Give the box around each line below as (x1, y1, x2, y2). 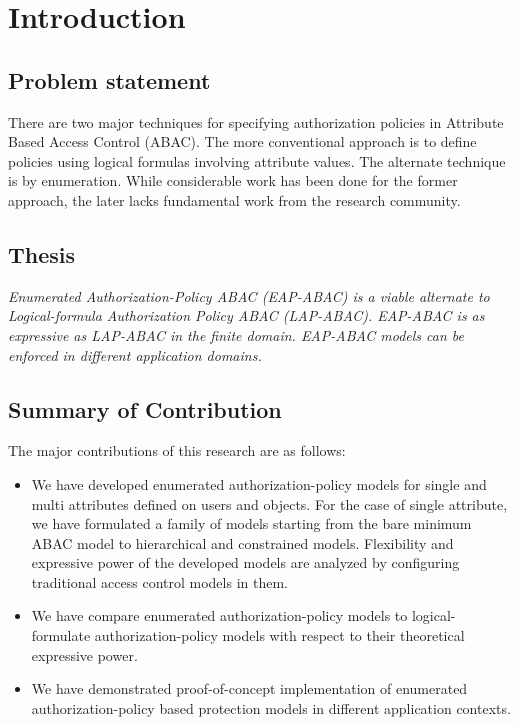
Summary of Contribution (8, 393, 282, 424)
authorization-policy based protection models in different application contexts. (31, 697, 511, 718)
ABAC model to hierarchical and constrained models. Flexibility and (31, 532, 454, 553)
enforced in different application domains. (8, 344, 262, 365)
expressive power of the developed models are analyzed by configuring (31, 552, 460, 573)
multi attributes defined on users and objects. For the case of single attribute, (31, 493, 508, 514)
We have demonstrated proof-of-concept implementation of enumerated (31, 678, 468, 699)
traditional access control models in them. (31, 571, 288, 592)
